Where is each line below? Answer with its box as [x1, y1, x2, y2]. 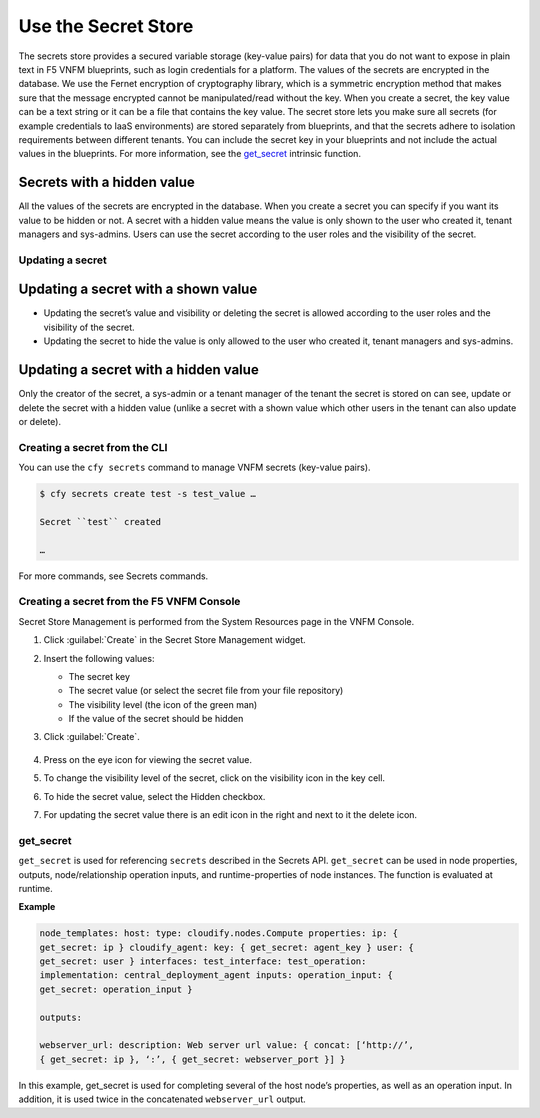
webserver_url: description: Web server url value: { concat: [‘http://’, [39, 1040, 415, 1051]
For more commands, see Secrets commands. [18, 570, 209, 582]
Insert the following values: [43, 652, 155, 664]
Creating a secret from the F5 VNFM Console [18, 595, 241, 609]
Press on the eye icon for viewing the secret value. [43, 753, 252, 765]
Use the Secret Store [18, 15, 194, 37]
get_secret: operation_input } [39, 983, 194, 995]
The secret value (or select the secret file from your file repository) [68, 685, 344, 697]
